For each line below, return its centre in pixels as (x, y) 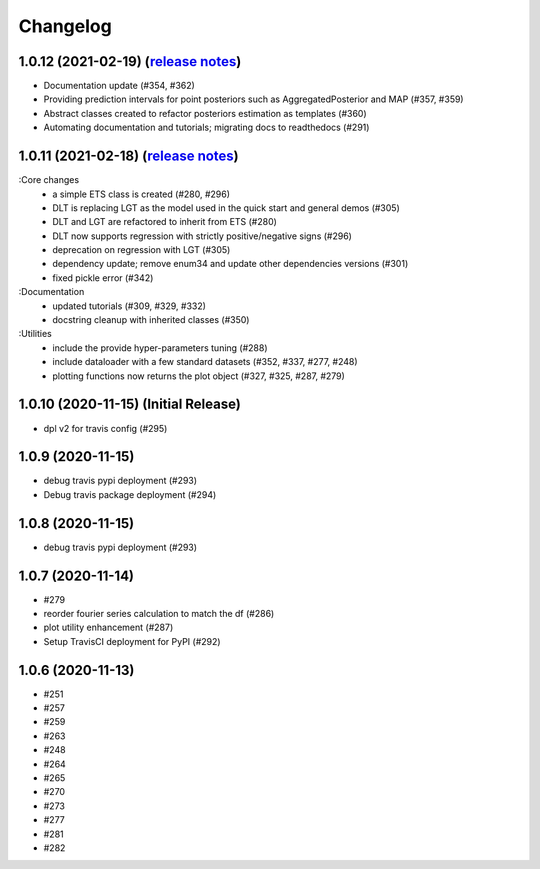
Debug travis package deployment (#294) (130, 494)
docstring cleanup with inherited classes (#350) (151, 320)
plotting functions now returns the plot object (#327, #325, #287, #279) (198, 376)
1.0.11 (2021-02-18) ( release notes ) (128, 156)
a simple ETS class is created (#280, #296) (141, 194)
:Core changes (49, 180)
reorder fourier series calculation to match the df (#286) (159, 614)
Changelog (65, 26)
